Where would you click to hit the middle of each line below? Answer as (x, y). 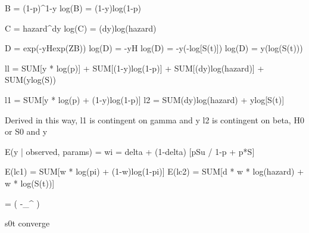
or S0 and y (26, 131)
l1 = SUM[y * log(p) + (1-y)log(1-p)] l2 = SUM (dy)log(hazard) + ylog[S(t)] (145, 99)
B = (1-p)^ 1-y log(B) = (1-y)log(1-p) (73, 8)
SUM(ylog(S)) (30, 80)
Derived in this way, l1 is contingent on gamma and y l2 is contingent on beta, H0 (154, 119)
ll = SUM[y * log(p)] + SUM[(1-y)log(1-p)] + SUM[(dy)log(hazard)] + (135, 68)
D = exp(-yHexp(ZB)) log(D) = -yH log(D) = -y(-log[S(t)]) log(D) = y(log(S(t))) (154, 48)
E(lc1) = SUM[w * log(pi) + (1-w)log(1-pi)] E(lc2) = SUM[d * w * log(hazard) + (154, 171)
